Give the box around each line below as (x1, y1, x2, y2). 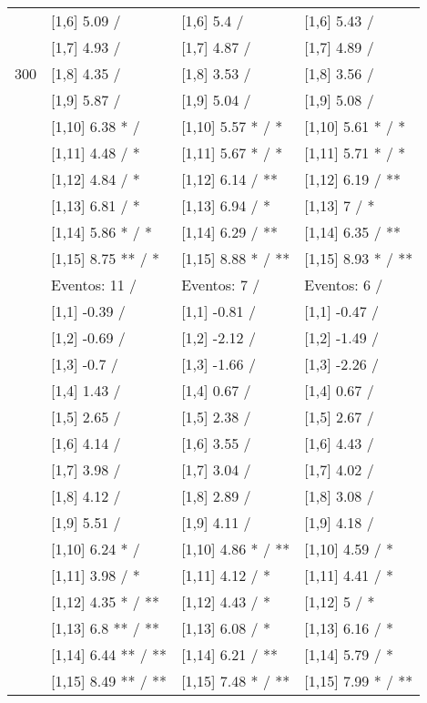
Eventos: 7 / (181, 274, 260, 295)
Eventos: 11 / (51, 274, 137, 295)
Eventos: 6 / (304, 274, 383, 295)
